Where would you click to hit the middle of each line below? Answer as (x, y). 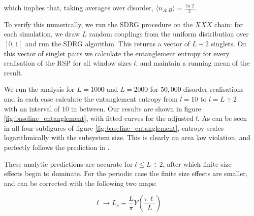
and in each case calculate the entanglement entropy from (91, 98)
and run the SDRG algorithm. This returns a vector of (108, 44)
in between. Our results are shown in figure (136, 108)
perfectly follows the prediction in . (57, 147)
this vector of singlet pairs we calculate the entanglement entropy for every (117, 53)
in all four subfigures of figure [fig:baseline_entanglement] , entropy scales (114, 127)
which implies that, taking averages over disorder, (79, 7)
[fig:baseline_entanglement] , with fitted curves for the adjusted (99, 118)
